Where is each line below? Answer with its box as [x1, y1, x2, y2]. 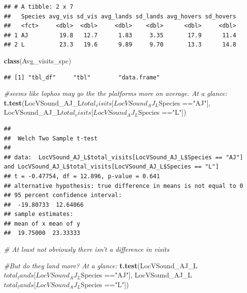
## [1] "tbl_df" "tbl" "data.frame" [4, 74, 160, 81]
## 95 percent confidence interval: [4, 192, 122, 199]
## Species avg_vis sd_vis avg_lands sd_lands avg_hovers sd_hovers [4, 13, 236, 20]
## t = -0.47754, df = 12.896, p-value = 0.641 [4, 172, 160, 180]
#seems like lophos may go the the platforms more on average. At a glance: [4, 88, 227, 98]
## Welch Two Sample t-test [4, 135, 98, 142]
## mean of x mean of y [4, 220, 80, 227]
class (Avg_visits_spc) [4, 55, 71, 65]
